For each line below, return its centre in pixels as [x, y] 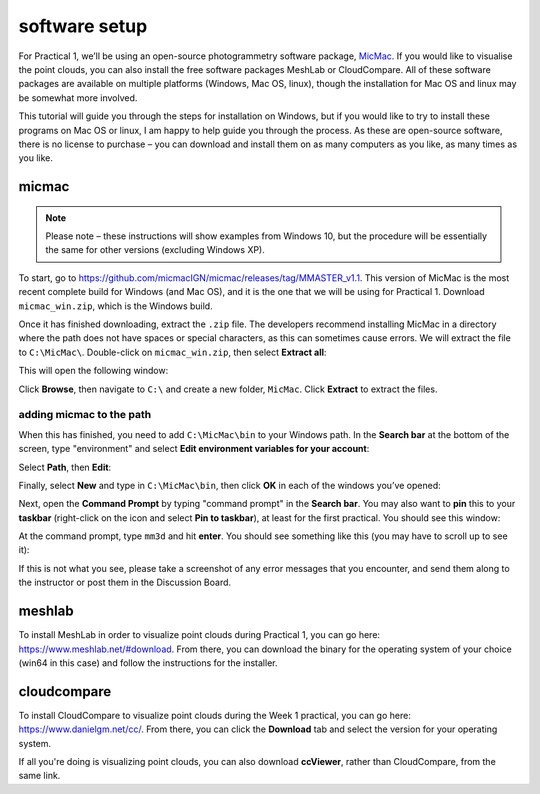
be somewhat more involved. [78, 97]
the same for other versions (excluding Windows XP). [155, 250]
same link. [39, 776]
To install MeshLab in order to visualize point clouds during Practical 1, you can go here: [199, 635]
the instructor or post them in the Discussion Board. [125, 582]
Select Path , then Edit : [65, 467]
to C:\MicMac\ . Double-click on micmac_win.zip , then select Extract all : [172, 352]
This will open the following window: [93, 371]
